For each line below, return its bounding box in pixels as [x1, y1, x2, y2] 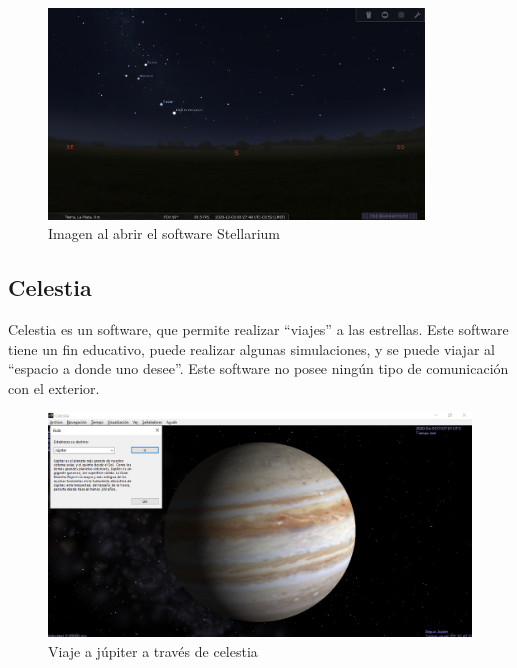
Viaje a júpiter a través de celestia [48, 640, 258, 661]
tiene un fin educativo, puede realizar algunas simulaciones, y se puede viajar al [8, 338, 495, 359]
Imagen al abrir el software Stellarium [48, 223, 281, 244]
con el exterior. [8, 377, 100, 398]
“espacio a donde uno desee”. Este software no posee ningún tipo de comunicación [8, 358, 509, 379]
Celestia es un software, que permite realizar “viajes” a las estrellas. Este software [8, 319, 509, 340]
